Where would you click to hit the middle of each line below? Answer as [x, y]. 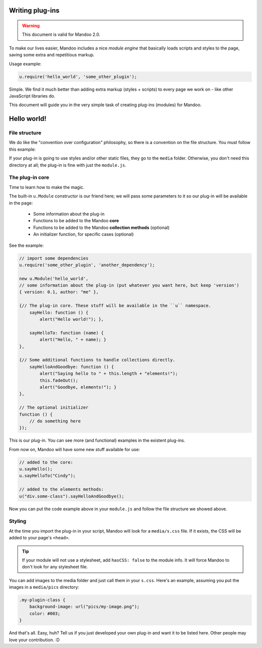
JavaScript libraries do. [32, 96]
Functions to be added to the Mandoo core [76, 221]
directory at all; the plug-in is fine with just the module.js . [68, 165]
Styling [18, 521]
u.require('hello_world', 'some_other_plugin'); [78, 77]
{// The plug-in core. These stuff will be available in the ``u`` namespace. [115, 306]
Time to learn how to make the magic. [47, 187]
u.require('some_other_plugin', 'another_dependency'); [87, 265]
